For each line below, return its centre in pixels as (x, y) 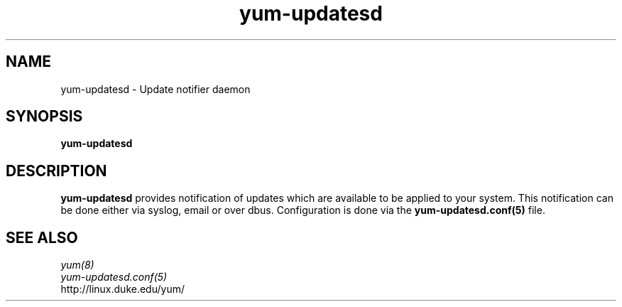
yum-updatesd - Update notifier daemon (155, 89)
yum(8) (77, 265)
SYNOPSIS (44, 117)
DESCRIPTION (56, 171)
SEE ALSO (42, 237)
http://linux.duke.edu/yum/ (122, 289)
